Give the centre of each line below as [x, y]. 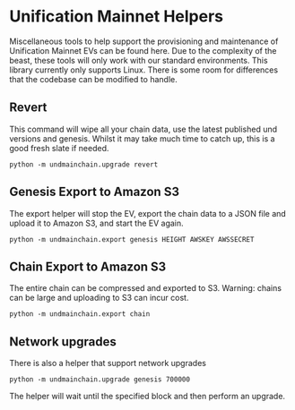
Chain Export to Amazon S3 [88, 266]
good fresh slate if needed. [59, 148]
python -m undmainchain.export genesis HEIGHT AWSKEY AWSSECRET [132, 239]
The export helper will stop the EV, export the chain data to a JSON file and [148, 213]
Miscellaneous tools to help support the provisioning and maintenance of [144, 41]
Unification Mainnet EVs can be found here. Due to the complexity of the [143, 50]
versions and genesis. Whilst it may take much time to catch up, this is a [142, 138]
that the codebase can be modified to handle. [93, 79]
